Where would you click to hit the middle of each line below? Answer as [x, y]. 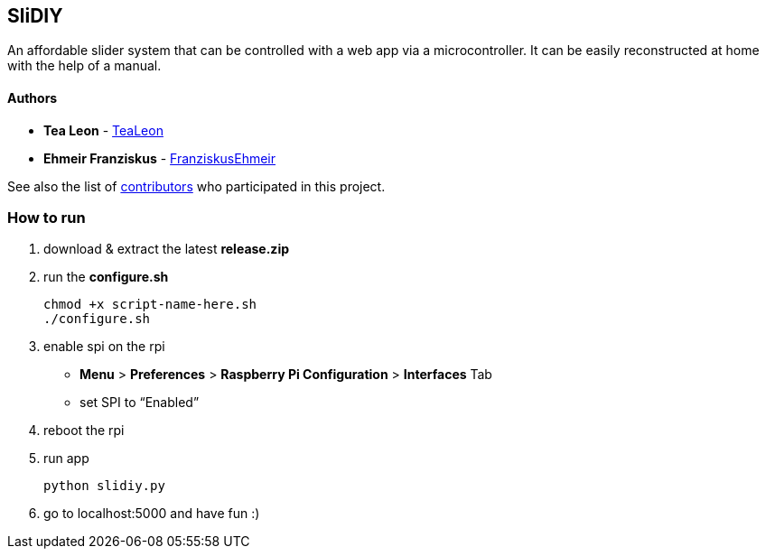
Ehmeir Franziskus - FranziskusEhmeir [160, 158]
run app [66, 459]
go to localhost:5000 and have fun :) [152, 514]
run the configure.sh [106, 277]
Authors [33, 98]
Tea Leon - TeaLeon [103, 130]
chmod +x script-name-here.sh [150, 305]
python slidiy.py [104, 486]
